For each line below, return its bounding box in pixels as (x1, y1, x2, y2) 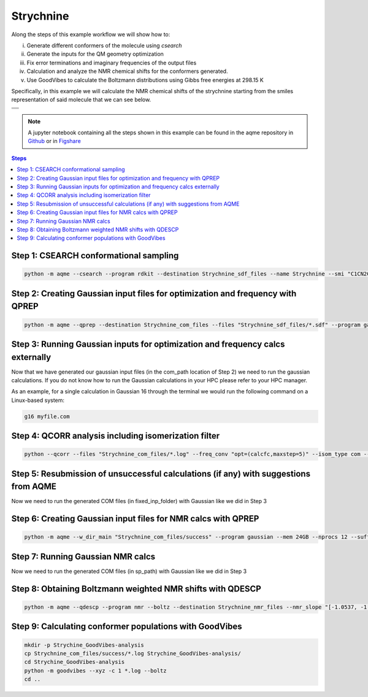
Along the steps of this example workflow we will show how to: (11, 31, 171, 38)
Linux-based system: (11, 396, 64, 404)
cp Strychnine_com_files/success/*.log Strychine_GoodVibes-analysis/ (24, 650, 242, 657)
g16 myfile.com (24, 413, 70, 420)
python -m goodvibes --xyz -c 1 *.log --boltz (24, 667, 167, 674)
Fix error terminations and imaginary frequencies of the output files (26, 59, 197, 66)
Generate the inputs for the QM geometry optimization (26, 50, 164, 58)
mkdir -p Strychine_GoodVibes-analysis (24, 641, 144, 649)
